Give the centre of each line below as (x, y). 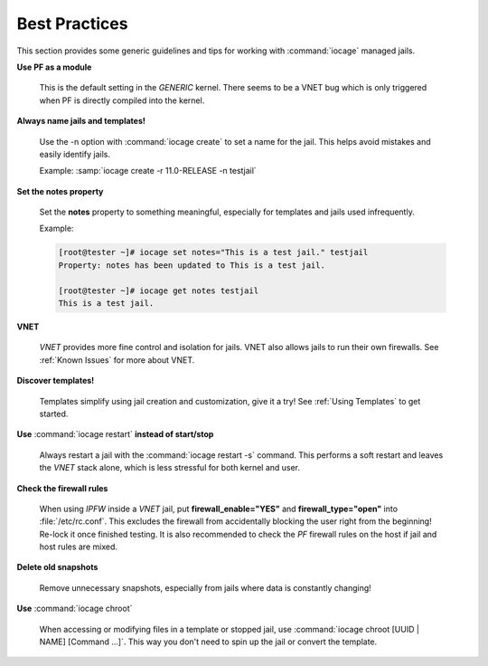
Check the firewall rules (62, 488)
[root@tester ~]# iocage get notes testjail (159, 290)
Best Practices (72, 24)
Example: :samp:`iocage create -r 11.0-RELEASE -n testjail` (148, 171)
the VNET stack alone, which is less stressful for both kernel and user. (170, 468)
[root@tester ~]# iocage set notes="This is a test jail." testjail (213, 252)
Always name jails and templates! (81, 121)
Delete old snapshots (57, 567)
